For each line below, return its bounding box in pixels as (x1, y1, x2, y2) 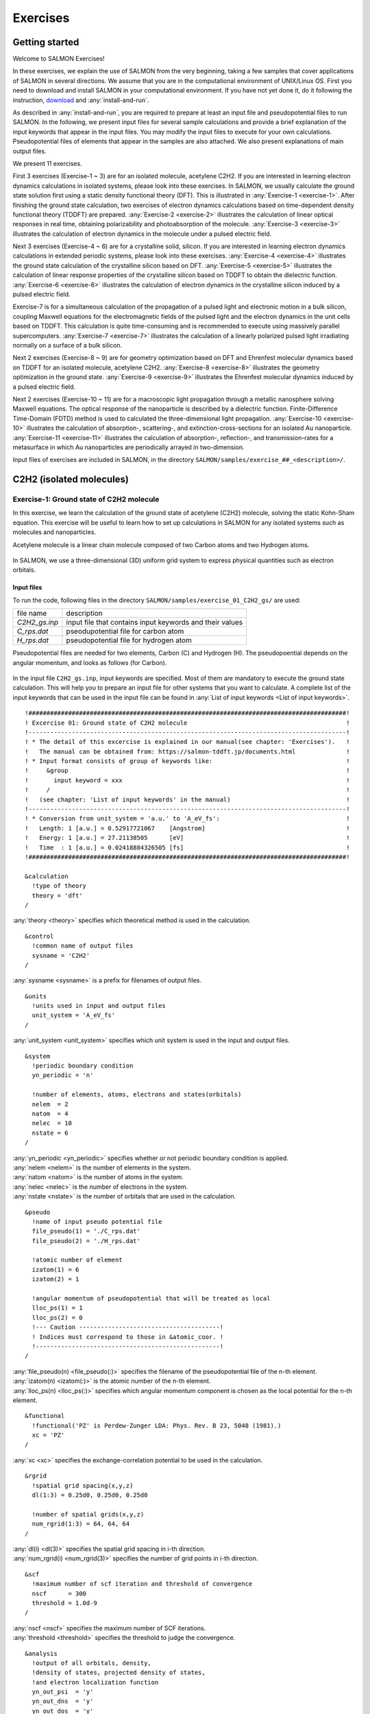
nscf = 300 (32, 1589, 87, 1597)
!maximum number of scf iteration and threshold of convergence (32, 1580, 253, 1588)
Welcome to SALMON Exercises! (12, 55, 105, 63)
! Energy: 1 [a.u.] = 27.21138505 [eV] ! (25, 834, 350, 842)
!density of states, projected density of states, (32, 1669, 206, 1676)
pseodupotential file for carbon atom (66, 627, 184, 636)
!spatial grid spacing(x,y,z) (32, 1482, 134, 1489)
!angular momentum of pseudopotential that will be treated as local (32, 1294, 271, 1303)
